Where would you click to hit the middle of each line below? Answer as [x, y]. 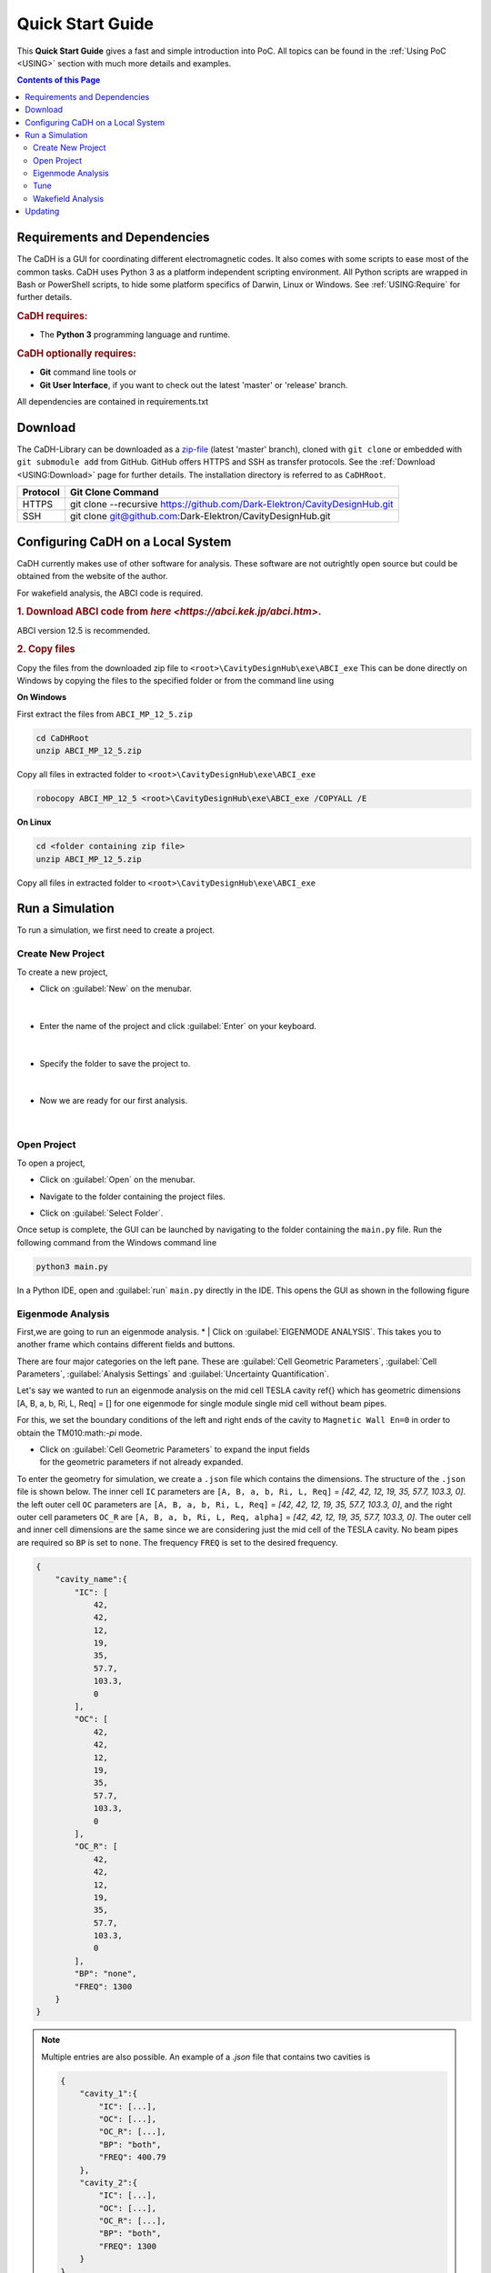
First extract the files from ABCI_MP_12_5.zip [105, 714]
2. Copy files [46, 649]
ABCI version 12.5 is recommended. [84, 630]
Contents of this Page [59, 80]
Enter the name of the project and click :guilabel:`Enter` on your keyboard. [178, 1026]
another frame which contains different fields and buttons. [126, 1345]
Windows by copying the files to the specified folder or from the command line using [175, 681]
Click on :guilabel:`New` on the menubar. [116, 988]
